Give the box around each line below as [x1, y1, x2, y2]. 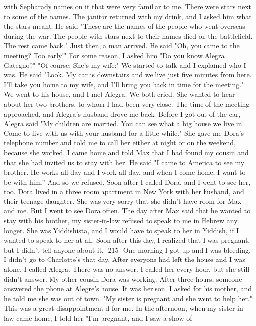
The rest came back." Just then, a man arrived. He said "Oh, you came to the [4, 40, 240, 51]
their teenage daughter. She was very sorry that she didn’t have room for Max [4, 196, 242, 206]
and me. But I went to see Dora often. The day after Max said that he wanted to [4, 205, 251, 216]
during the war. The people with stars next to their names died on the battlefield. [4, 30, 253, 41]
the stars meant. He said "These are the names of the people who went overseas [4, 21, 245, 31]
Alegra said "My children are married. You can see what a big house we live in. [4, 118, 244, 129]
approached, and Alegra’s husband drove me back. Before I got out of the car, [4, 108, 241, 119]
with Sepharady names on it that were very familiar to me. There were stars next [4, 1, 252, 11]
